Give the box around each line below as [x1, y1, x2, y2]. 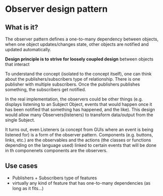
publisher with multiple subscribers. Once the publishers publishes [5, 81, 140, 87]
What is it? [5, 23, 38, 32]
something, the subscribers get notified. [5, 87, 86, 92]
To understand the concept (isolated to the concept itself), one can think [5, 71, 152, 77]
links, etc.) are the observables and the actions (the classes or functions [5, 137, 151, 143]
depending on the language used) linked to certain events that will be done [5, 142, 157, 148]
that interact [5, 62, 30, 67]
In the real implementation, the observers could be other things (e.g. [5, 96, 143, 102]
